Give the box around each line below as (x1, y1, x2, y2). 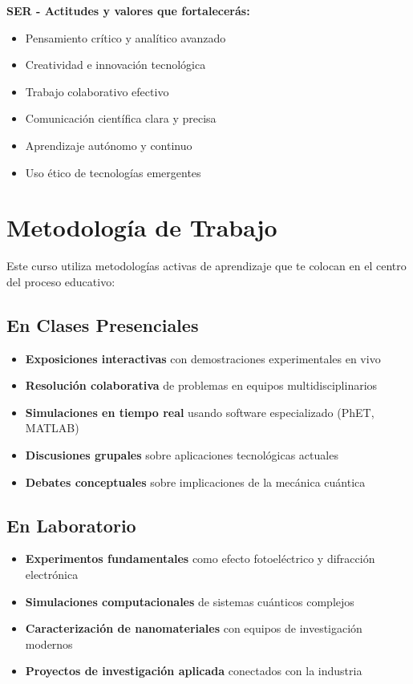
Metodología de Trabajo (6, 211, 277, 244)
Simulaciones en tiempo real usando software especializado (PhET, (25, 403, 375, 420)
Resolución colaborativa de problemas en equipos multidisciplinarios (25, 377, 378, 394)
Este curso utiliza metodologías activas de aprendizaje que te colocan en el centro (6, 257, 407, 274)
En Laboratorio (6, 512, 136, 537)
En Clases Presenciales (6, 312, 199, 337)
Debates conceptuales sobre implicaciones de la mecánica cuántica (25, 473, 366, 490)
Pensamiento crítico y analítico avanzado (25, 29, 226, 46)
